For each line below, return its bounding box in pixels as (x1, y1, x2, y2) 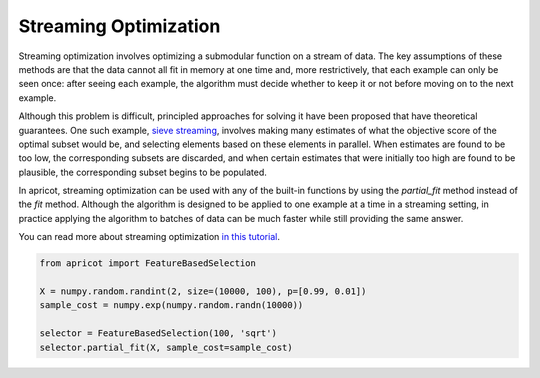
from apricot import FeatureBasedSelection (39, 258, 257, 269)
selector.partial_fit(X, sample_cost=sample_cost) (39, 341, 294, 353)
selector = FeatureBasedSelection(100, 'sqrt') (39, 328, 277, 339)
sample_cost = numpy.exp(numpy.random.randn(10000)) (39, 300, 304, 311)
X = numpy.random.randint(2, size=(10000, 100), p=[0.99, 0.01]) (39, 286, 367, 297)
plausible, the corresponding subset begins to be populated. (18, 166, 267, 178)
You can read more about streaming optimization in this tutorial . (18, 231, 280, 243)
